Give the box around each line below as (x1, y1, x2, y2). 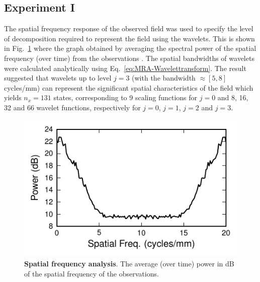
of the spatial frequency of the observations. (24, 268, 159, 278)
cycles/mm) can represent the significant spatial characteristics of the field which (4, 82, 253, 93)
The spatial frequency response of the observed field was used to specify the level (4, 23, 253, 34)
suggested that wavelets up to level (4, 73, 112, 83)
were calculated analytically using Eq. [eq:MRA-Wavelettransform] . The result (4, 62, 246, 73)
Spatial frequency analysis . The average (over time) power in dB (24, 258, 234, 268)
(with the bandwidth (132, 73, 196, 83)
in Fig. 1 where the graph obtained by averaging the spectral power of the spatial (4, 43, 256, 53)
